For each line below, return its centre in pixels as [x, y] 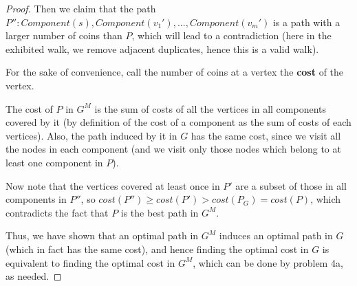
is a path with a [306, 22]
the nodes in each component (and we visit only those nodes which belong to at [173, 149]
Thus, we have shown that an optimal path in [102, 235]
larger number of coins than [64, 35]
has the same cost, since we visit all [266, 135]
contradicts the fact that [57, 212]
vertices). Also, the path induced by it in [91, 135]
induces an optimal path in [276, 235]
